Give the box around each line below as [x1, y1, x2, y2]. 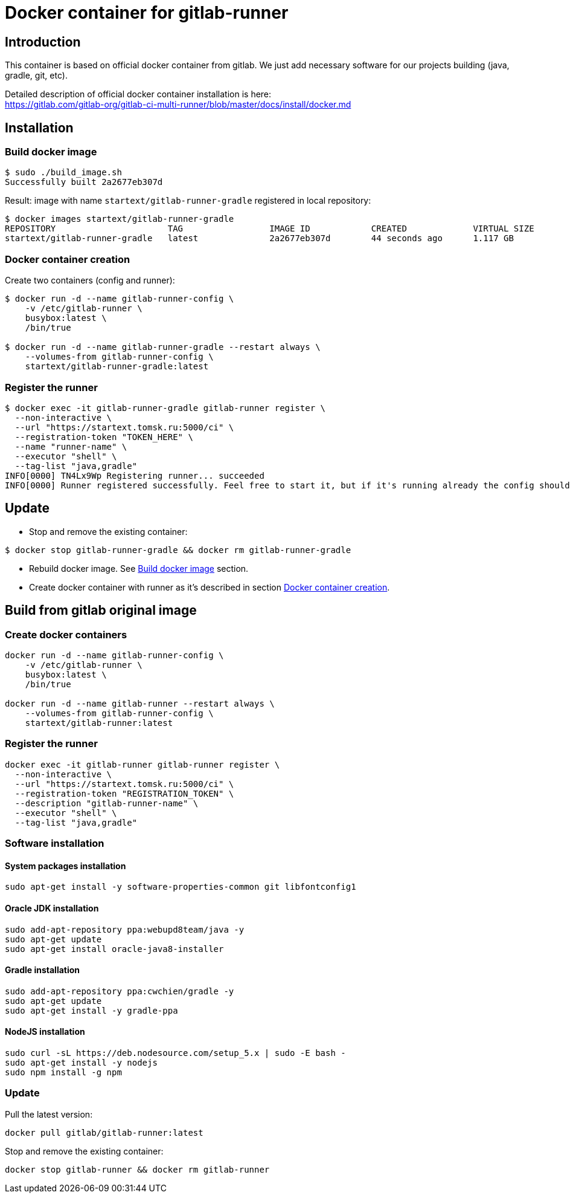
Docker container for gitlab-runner [5, 2, 289, 23]
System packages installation [5, 860, 126, 871]
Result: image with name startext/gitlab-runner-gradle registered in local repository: [5, 195, 371, 206]
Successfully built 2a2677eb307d [5, 177, 163, 187]
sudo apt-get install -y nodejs [5, 1057, 158, 1067]
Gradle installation [5, 965, 80, 976]
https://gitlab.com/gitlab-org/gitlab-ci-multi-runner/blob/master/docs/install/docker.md [5, 99, 351, 110]
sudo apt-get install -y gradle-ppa [5, 1005, 178, 1015]
